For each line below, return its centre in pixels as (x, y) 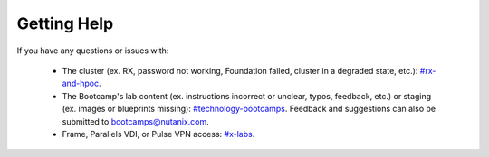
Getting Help (65, 23)
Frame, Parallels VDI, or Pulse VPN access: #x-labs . (158, 134)
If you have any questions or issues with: (93, 51)
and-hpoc (81, 83)
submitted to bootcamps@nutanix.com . (136, 121)
